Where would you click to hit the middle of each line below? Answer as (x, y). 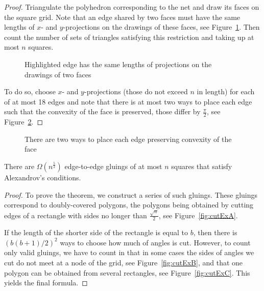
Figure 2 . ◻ (24, 122)
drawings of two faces (58, 74)
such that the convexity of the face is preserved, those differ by (102, 111)
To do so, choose (30, 91)
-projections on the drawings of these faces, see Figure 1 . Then (161, 27)
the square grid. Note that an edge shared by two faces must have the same (122, 17)
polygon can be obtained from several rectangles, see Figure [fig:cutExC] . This (127, 272)
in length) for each (226, 91)
